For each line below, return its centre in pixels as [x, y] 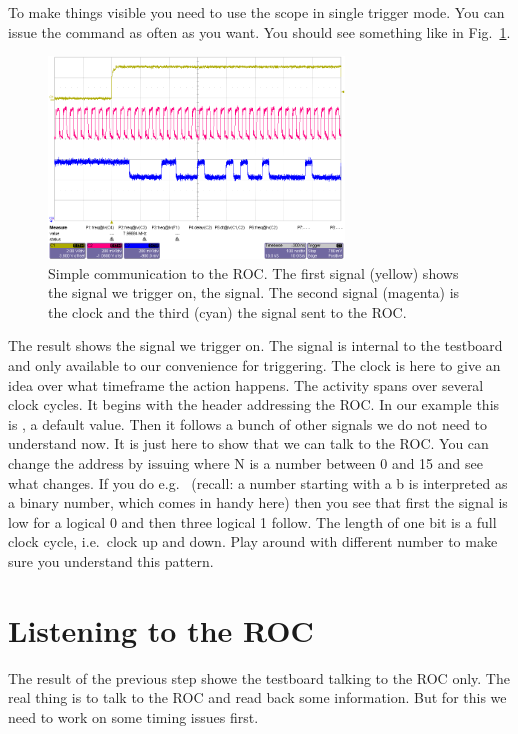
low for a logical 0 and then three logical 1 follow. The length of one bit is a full [252, 521]
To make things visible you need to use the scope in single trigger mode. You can [256, 12]
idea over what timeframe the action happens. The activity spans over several [246, 384]
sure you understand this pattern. [111, 561]
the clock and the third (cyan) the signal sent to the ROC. [227, 311]
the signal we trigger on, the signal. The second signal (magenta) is [254, 292]
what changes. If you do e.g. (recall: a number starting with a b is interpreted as [258, 482]
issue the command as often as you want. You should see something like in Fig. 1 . [259, 31]
